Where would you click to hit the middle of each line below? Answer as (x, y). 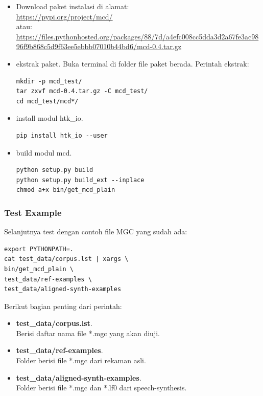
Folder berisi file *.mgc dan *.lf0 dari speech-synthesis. (101, 388)
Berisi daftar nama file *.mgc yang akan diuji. (88, 333)
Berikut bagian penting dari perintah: (63, 306)
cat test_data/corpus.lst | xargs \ (66, 259)
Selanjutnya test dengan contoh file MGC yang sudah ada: (96, 232)
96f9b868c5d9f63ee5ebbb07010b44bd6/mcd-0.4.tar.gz (99, 46)
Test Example (33, 212)
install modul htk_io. (50, 118)
